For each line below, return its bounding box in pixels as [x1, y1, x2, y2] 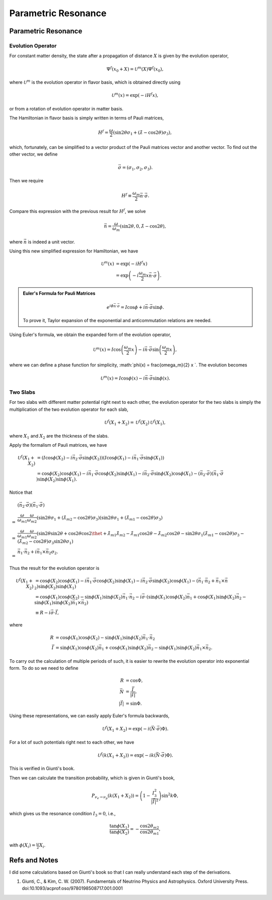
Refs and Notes [9, 856, 58, 864]
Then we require [9, 178, 44, 184]
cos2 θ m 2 [140, 823, 159, 830]
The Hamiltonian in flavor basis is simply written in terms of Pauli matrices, [9, 115, 164, 121]
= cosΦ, [125, 678, 143, 683]
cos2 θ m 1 [140, 829, 159, 836]
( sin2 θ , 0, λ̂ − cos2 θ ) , [119, 224, 166, 229]
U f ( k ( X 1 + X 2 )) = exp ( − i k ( [97, 752, 156, 759]
